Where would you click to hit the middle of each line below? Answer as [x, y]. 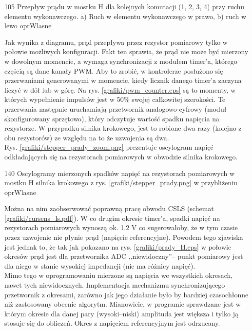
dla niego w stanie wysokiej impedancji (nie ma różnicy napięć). [100, 265]
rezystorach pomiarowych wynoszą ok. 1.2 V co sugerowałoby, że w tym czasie [121, 227]
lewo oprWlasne [28, 26]
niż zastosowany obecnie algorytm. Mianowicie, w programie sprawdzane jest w [123, 304]
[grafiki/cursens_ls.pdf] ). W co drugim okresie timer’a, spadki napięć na [112, 218]
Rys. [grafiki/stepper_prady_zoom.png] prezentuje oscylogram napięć [109, 147]
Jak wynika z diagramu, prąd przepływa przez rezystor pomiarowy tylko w [116, 42]
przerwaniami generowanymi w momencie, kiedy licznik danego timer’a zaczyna [123, 80]
